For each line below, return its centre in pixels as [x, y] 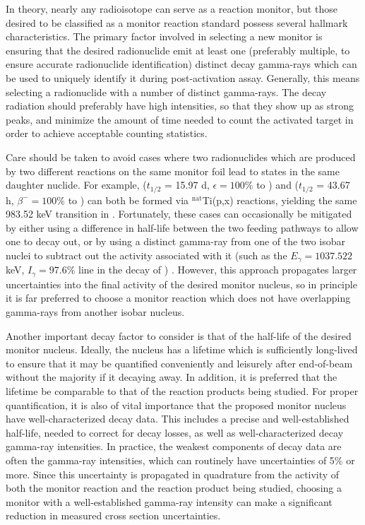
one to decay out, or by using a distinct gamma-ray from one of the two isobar [176, 241]
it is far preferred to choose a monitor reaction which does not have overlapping [178, 298]
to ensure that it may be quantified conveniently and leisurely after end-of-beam [179, 363]
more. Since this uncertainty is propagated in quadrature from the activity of [173, 474]
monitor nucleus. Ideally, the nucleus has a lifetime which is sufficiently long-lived [182, 349]
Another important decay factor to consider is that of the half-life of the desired [179, 335]
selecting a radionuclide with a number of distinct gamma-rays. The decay [166, 92]
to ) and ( [278, 185]
